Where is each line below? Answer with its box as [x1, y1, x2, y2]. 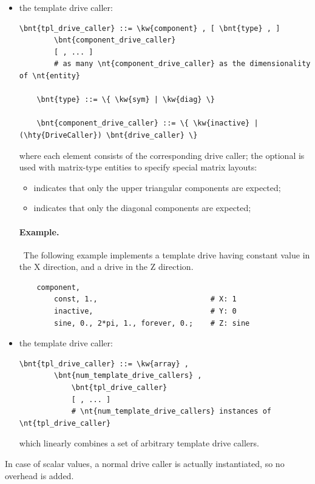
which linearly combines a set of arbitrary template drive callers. [19, 437, 259, 449]
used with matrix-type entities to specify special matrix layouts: [19, 161, 257, 173]
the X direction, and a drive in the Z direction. [19, 260, 194, 273]
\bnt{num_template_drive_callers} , [54, 371, 202, 380]
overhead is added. [5, 469, 74, 482]
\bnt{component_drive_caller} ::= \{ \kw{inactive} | [36, 119, 259, 128]
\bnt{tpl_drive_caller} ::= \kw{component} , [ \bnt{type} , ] [19, 24, 280, 33]
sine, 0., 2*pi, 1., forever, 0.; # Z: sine [54, 318, 250, 328]
